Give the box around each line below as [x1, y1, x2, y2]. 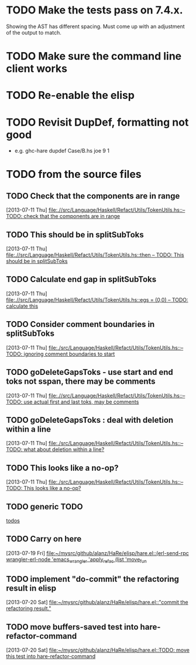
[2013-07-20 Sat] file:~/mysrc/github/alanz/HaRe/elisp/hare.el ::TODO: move [6, 647, 190, 654]
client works [6, 62, 68, 75]
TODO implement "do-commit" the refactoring [6, 574, 180, 584]
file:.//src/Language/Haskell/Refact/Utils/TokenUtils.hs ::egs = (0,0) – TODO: [6, 296, 188, 303]
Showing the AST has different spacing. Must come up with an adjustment [6, 23, 185, 30]
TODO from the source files [6, 168, 142, 181]
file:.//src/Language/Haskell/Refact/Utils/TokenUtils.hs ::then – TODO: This [6, 251, 184, 259]
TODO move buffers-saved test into [6, 622, 139, 632]
